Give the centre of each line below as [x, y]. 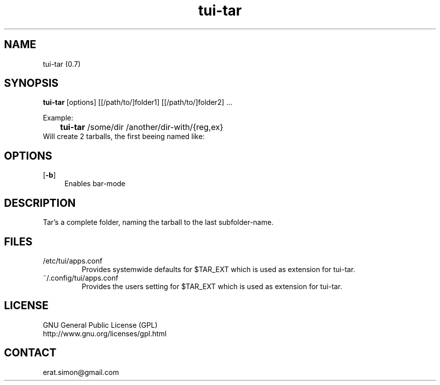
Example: [58, 118]
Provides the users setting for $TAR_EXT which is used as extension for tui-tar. [212, 286]
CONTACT [30, 353]
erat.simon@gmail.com [81, 372]
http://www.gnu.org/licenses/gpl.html [105, 333]
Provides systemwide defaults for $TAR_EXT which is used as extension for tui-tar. [218, 269]
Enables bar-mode [95, 184]
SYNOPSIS [31, 83]
